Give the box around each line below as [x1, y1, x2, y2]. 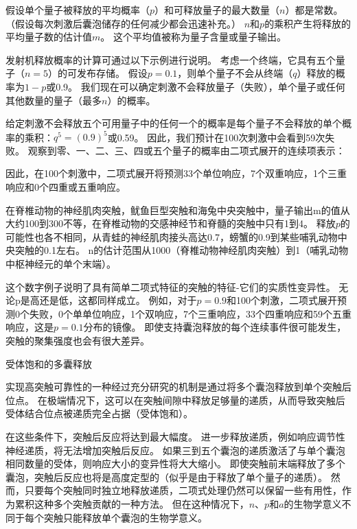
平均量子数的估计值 [5, 30, 92, 44]
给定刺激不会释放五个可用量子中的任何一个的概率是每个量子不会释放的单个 [5, 116, 342, 130]
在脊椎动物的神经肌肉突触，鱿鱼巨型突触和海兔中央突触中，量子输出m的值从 [5, 202, 350, 217]
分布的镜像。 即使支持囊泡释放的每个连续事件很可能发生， [83, 320, 347, 334]
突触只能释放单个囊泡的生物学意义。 [43, 510, 207, 524]
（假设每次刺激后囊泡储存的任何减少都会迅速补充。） [5, 16, 241, 30]
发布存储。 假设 [77, 66, 148, 80]
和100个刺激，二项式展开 [227, 293, 338, 307]
